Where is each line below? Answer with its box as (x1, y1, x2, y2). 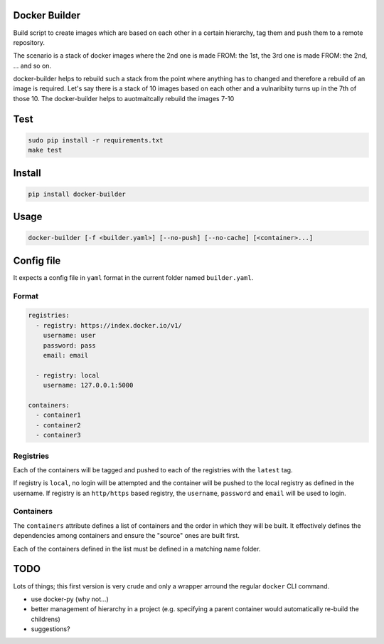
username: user (43, 331, 96, 340)
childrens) (31, 615, 60, 623)
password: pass (43, 341, 96, 349)
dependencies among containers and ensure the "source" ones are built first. (13, 531, 240, 540)
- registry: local (36, 371, 100, 379)
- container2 (36, 421, 81, 429)
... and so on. (13, 61, 52, 70)
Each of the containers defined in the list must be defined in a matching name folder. (13, 544, 261, 553)
